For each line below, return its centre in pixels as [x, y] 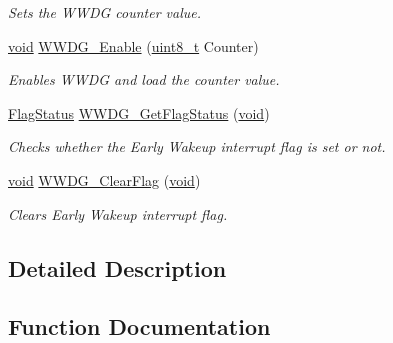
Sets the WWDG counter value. [105, 12]
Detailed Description [117, 267]
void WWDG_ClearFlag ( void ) [104, 179]
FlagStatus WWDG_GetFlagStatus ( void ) [139, 112]
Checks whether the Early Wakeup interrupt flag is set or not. [197, 146]
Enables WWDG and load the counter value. [144, 79]
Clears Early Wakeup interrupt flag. [118, 213]
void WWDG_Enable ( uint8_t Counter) [133, 45]
